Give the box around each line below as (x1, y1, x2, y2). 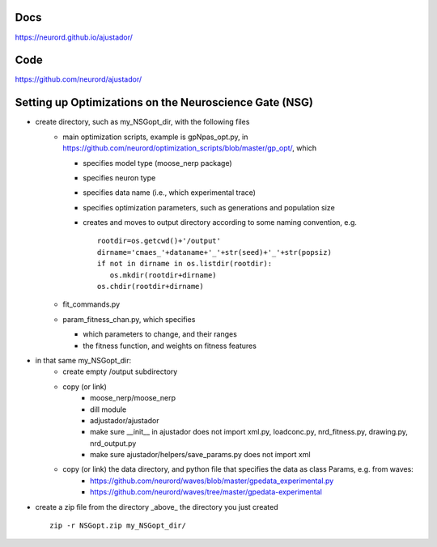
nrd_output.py (90, 438, 137, 448)
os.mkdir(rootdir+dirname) (109, 270, 218, 279)
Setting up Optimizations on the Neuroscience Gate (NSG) (15, 95, 313, 109)
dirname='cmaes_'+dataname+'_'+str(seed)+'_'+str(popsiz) (97, 248, 332, 257)
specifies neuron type (83, 172, 156, 182)
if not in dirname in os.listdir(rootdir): (97, 259, 273, 269)
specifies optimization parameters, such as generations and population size (83, 202, 335, 212)
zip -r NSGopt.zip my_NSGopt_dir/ (49, 521, 186, 530)
